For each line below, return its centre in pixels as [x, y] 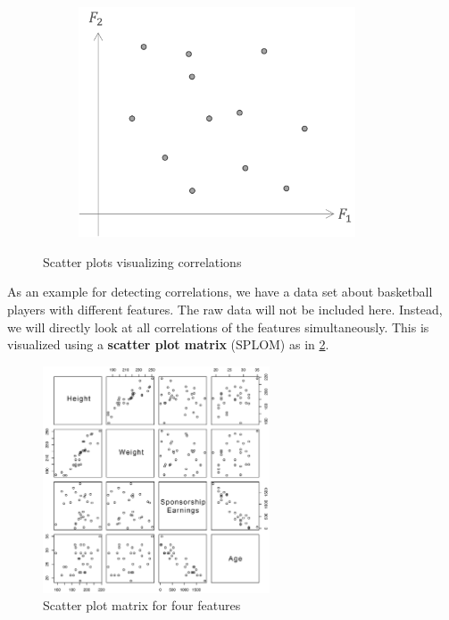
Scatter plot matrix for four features [142, 605]
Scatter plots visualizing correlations [142, 261]
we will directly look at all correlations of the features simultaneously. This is [218, 327]
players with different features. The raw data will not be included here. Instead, [225, 310]
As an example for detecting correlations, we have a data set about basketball [220, 292]
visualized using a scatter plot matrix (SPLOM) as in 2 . [168, 344]
